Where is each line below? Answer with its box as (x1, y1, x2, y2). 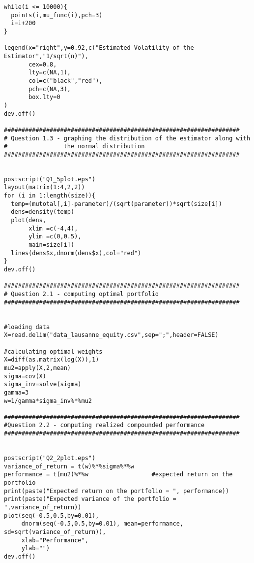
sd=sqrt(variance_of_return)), (4, 529, 106, 535)
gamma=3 (4, 389, 29, 396)
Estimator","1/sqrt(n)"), (4, 52, 88, 60)
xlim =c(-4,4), (28, 225, 78, 232)
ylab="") (21, 545, 50, 552)
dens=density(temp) (11, 208, 75, 216)
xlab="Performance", (21, 536, 88, 544)
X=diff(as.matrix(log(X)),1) (4, 356, 99, 364)
